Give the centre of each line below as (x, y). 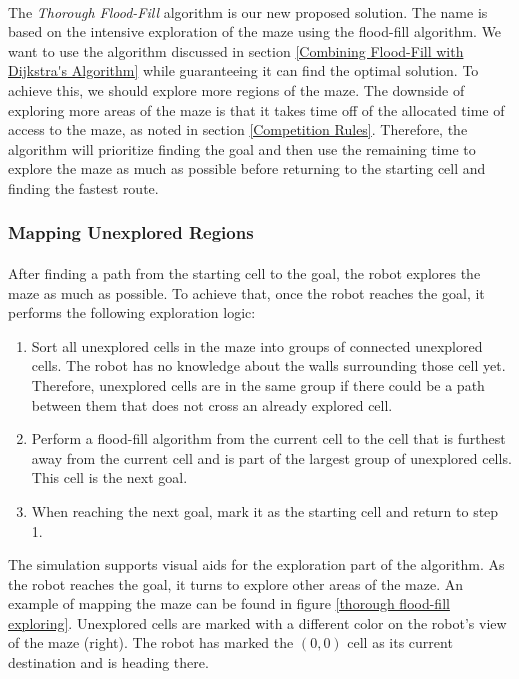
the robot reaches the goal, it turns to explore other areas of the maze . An (236, 583)
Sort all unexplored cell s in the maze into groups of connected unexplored (257, 345)
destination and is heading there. (108, 662)
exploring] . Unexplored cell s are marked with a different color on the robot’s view (257, 622)
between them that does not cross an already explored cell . (212, 404)
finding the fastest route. (83, 187)
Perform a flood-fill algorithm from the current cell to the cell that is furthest (268, 438)
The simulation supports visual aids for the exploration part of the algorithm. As (256, 564)
